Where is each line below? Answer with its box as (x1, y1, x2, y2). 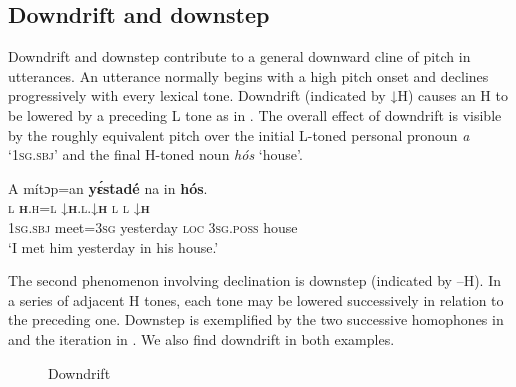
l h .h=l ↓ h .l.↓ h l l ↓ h (8, 197, 150, 218)
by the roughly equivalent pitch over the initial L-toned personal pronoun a (8, 124, 470, 145)
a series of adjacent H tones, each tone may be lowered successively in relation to (8, 289, 504, 310)
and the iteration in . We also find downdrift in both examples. (8, 328, 395, 349)
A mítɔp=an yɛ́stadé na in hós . (8, 177, 208, 198)
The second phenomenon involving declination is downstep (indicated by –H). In (8, 270, 501, 291)
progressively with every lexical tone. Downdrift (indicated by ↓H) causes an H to (8, 85, 508, 106)
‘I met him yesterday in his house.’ (8, 236, 219, 257)
